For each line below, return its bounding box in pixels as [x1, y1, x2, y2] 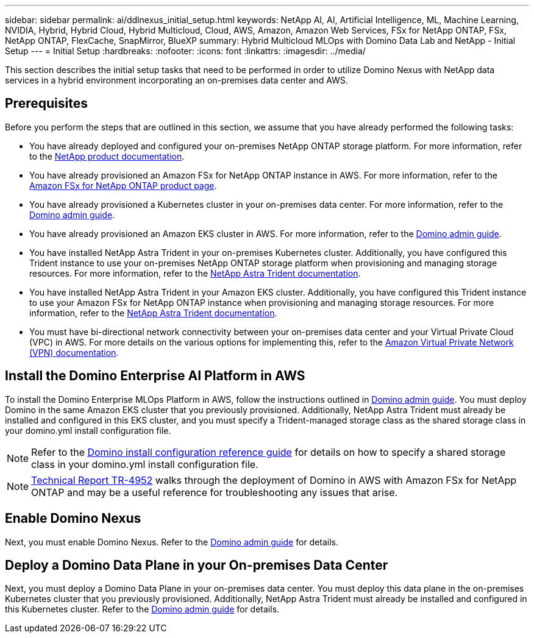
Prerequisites [5, 96, 88, 112]
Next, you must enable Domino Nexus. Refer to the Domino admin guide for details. [5, 536, 338, 547]
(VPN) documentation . [29, 347, 119, 358]
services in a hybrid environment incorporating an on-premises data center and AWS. [5, 75, 348, 85]
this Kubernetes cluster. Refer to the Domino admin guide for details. [5, 604, 280, 615]
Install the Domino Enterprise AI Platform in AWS [5, 368, 305, 384]
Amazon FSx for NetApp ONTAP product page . [29, 180, 217, 191]
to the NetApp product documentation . [29, 151, 185, 161]
